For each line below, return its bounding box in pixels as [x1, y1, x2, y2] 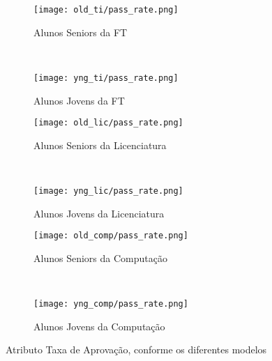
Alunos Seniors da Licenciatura [33, 137, 167, 152]
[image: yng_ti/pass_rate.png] [33, 72, 179, 83]
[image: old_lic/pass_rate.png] [33, 118, 183, 128]
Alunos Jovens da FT [33, 93, 125, 107]
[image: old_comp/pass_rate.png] [33, 231, 188, 241]
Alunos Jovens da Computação [33, 318, 165, 333]
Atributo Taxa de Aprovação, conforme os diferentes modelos [6, 342, 267, 357]
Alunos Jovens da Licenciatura [33, 206, 165, 220]
